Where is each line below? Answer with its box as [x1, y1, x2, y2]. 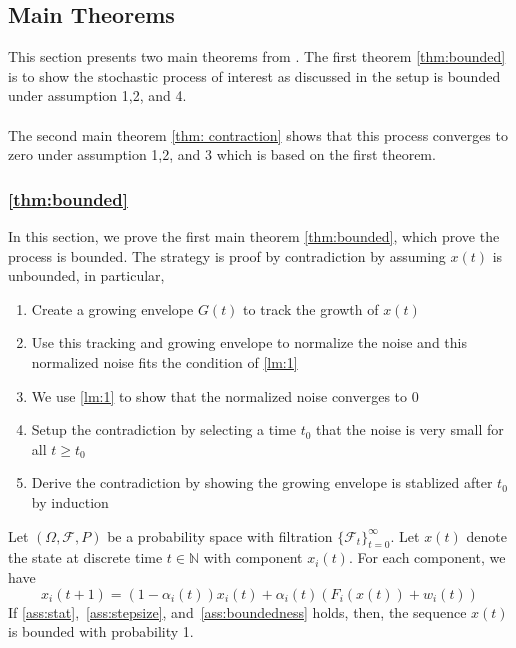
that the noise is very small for [316, 419, 504, 440]
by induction [31, 491, 109, 512]
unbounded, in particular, [8, 265, 165, 286]
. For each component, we [348, 547, 506, 568]
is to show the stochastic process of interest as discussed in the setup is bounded [8, 65, 501, 86]
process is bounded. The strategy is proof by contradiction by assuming [8, 245, 446, 266]
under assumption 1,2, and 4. [8, 85, 187, 106]
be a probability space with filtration [107, 525, 333, 546]
